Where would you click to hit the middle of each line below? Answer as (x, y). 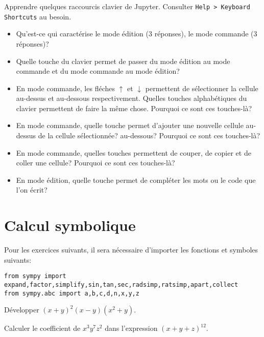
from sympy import (35, 276)
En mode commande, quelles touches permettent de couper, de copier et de (134, 152)
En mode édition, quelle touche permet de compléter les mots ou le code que (136, 180)
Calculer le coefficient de (42, 328)
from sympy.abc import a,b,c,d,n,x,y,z (72, 293)
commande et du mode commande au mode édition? (98, 71)
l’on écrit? (32, 190)
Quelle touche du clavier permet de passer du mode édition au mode (123, 61)
